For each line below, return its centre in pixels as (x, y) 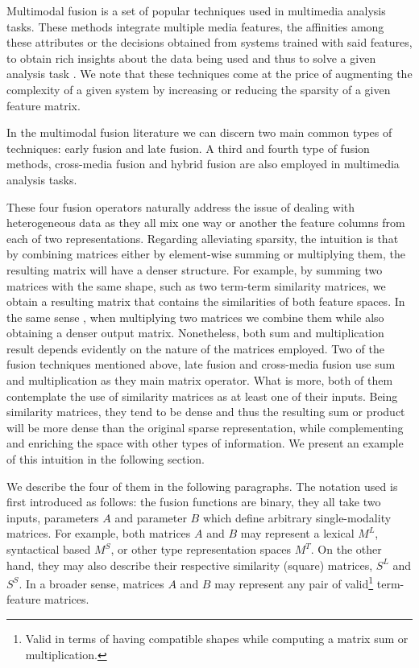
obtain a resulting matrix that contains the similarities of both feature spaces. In (206, 301)
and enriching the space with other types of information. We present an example (205, 443)
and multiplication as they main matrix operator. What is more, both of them (200, 380)
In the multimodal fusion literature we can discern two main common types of (199, 132)
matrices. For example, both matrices (99, 533)
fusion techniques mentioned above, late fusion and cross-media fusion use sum (201, 364)
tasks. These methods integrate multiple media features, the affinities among (195, 26)
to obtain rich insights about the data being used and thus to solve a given (191, 58)
